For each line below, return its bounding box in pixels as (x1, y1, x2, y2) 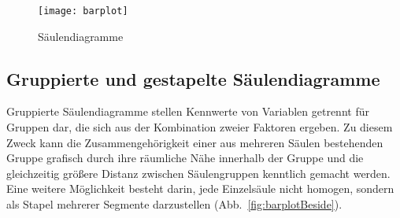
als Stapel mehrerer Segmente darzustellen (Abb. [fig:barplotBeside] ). (6, 196, 343, 212)
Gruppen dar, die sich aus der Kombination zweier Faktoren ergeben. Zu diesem (6, 119, 393, 135)
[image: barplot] (38, 6, 128, 17)
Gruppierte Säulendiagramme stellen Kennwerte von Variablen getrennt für (6, 103, 369, 120)
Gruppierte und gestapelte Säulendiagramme (6, 66, 380, 91)
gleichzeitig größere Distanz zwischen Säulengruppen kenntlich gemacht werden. (6, 164, 391, 181)
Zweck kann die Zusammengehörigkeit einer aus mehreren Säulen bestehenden (6, 134, 383, 150)
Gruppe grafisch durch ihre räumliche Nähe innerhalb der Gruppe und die (6, 150, 364, 166)
